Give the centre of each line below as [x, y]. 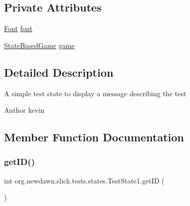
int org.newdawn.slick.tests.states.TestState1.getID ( [84, 180]
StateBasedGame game [39, 45]
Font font [18, 28]
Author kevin [24, 110]
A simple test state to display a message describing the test [95, 93]
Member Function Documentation [94, 137]
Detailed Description [59, 72]
